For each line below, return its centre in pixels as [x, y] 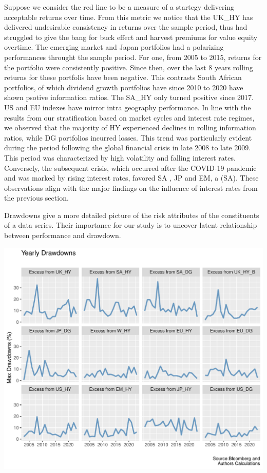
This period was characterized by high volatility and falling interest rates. [120, 157]
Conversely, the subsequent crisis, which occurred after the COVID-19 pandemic [130, 167]
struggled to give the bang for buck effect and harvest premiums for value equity [131, 37]
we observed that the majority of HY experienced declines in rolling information [130, 127]
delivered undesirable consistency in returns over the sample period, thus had [126, 27]
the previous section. [36, 198]
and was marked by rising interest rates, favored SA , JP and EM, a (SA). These [131, 178]
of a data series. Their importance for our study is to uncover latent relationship [131, 225]
